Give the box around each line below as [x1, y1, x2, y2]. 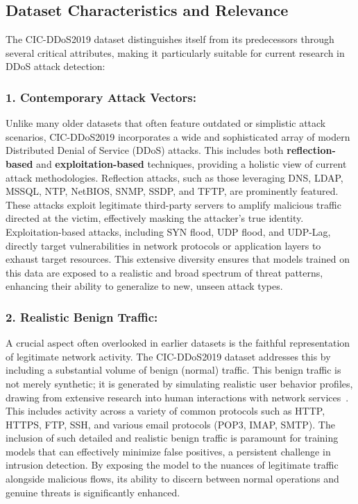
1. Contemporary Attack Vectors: [6, 88, 196, 105]
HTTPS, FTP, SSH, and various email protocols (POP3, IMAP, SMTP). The [6, 417, 335, 431]
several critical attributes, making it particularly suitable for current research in [6, 45, 345, 60]
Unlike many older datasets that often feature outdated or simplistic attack [6, 116, 326, 130]
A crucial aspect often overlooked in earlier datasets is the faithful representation [6, 336, 350, 350]
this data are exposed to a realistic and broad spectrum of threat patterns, [6, 265, 323, 279]
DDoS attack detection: [6, 59, 105, 73]
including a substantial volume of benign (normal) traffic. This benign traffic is [6, 363, 341, 377]
